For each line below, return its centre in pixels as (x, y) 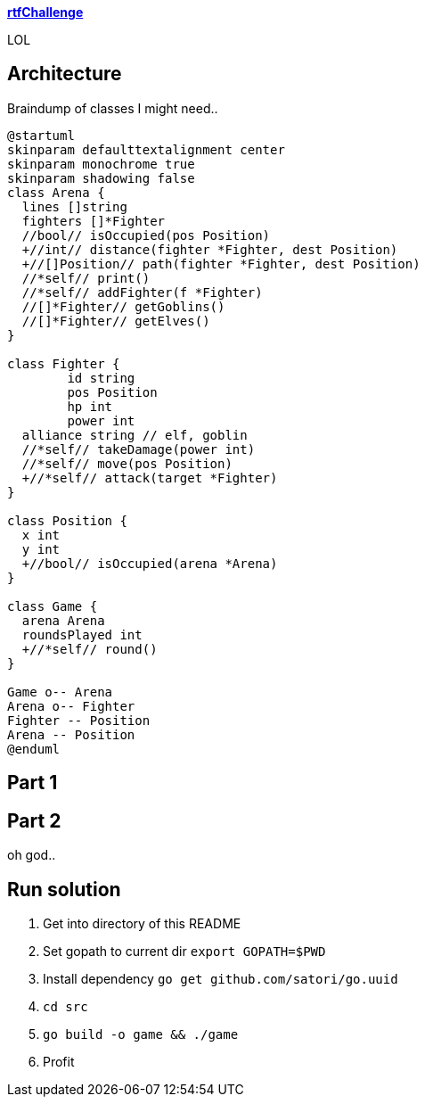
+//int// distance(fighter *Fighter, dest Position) (210, 249)
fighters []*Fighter (94, 221)
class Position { (67, 520)
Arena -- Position (71, 734)
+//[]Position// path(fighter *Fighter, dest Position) (221, 264)
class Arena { (56, 192)
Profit (59, 1061)
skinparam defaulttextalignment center (146, 149)
